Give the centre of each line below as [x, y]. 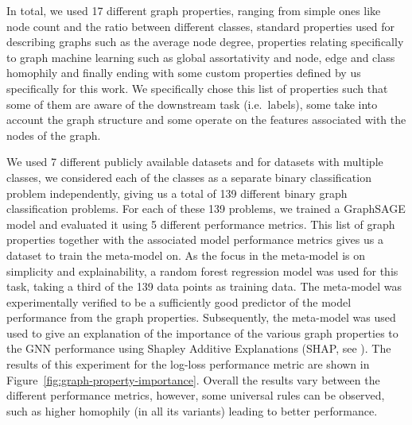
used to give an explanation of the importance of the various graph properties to [202, 332]
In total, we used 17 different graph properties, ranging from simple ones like [194, 10]
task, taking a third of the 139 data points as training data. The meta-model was [204, 286]
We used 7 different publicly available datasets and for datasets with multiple [195, 162]
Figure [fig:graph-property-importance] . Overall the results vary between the [193, 379]
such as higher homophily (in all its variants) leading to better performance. [192, 410]
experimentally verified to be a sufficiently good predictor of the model [179, 301]
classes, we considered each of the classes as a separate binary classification [189, 177]
